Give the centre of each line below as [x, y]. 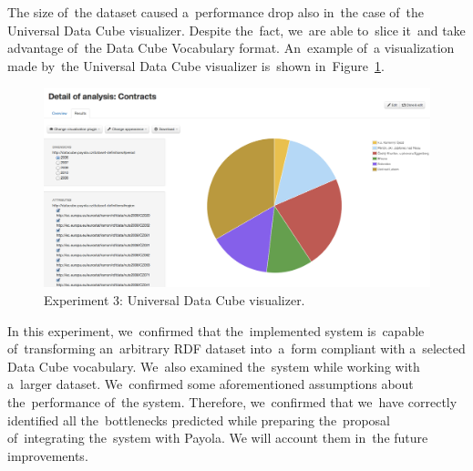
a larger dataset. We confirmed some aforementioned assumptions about [211, 384]
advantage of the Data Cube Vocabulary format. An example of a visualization [231, 48]
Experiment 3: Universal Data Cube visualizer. [175, 300]
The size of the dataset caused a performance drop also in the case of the [216, 12]
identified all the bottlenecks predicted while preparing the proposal [199, 420]
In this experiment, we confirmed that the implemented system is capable [216, 330]
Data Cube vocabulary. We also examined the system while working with [214, 366]
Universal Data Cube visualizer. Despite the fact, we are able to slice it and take [236, 30]
